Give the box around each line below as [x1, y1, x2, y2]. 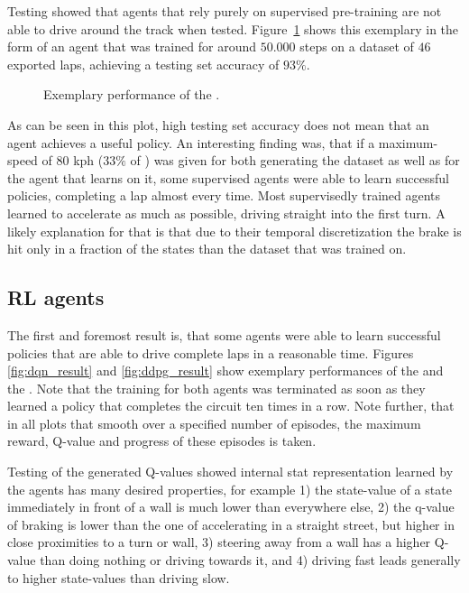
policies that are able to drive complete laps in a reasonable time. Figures [7, 343, 414, 362]
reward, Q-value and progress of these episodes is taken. [7, 431, 317, 450]
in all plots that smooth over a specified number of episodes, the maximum [7, 413, 421, 432]
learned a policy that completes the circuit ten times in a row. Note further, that [7, 396, 455, 415]
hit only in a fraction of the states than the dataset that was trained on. [7, 239, 407, 258]
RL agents [7, 283, 105, 311]
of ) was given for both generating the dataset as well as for [130, 151, 460, 170]
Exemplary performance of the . [43, 85, 220, 104]
